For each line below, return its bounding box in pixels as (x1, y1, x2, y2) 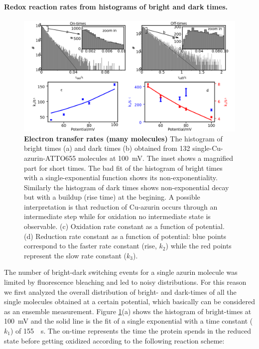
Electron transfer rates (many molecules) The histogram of (24, 133, 223, 143)
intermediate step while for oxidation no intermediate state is (24, 211, 211, 222)
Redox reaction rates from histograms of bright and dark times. (4, 1, 228, 11)
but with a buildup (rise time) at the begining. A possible (24, 192, 200, 202)
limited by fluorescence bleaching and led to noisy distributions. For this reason (4, 277, 247, 287)
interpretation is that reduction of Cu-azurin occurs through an (24, 201, 218, 212)
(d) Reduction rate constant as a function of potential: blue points (24, 231, 227, 241)
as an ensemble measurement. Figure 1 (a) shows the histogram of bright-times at (4, 306, 252, 316)
